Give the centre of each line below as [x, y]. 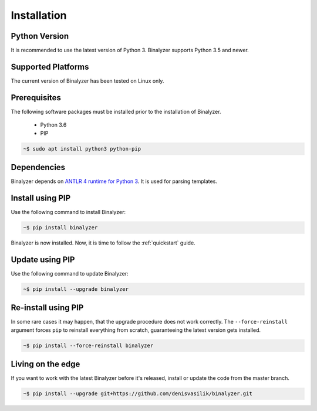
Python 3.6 [53, 125]
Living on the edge [45, 364]
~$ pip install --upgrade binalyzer [76, 289]
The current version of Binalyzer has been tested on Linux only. [87, 81]
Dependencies [38, 167]
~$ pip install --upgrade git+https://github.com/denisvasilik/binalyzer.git [138, 394]
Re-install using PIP [47, 308]
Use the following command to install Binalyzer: [68, 212]
